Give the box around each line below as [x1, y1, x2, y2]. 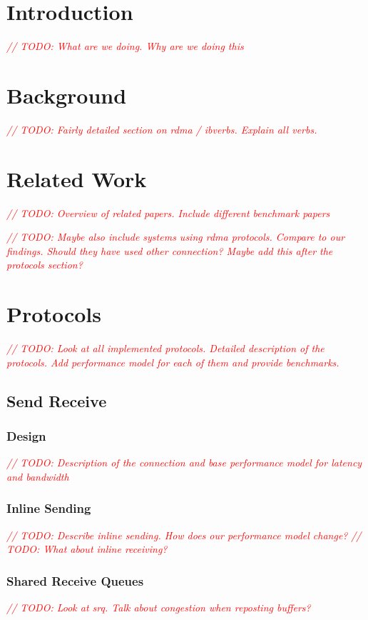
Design [6, 426, 46, 444]
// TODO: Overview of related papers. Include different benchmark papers [6, 205, 330, 220]
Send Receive [6, 389, 107, 411]
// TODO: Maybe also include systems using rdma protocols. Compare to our [6, 229, 345, 244]
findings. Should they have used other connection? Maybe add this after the [6, 243, 333, 258]
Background [6, 80, 127, 109]
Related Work [6, 164, 147, 193]
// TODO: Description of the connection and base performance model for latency [6, 455, 362, 470]
